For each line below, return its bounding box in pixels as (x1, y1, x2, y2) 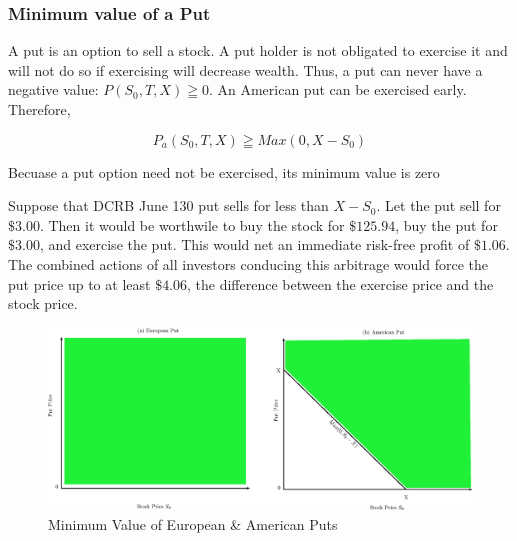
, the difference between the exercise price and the (187, 273, 494, 294)
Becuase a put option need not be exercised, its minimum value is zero (8, 161, 440, 182)
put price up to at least (8, 273, 151, 294)
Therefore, (8, 99, 71, 119)
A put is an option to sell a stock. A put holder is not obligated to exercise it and (8, 40, 508, 61)
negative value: (8, 79, 99, 100)
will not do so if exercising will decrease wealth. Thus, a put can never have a (8, 59, 483, 80)
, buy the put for (395, 214, 498, 235)
